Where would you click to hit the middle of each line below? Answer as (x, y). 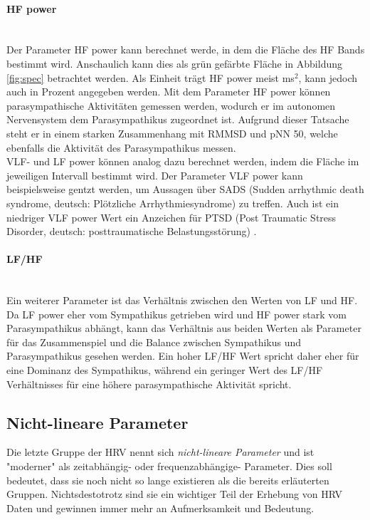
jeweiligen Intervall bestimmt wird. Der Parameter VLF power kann (155, 175)
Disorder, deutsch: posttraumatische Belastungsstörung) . (132, 231)
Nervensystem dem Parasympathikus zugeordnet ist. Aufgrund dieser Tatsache (178, 119)
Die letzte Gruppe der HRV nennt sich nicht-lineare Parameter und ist (160, 452)
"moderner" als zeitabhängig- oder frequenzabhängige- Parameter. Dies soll (169, 466)
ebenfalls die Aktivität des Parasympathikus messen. (121, 147)
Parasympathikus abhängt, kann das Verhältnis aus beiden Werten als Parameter (184, 328)
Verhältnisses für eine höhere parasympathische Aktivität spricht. (149, 384)
